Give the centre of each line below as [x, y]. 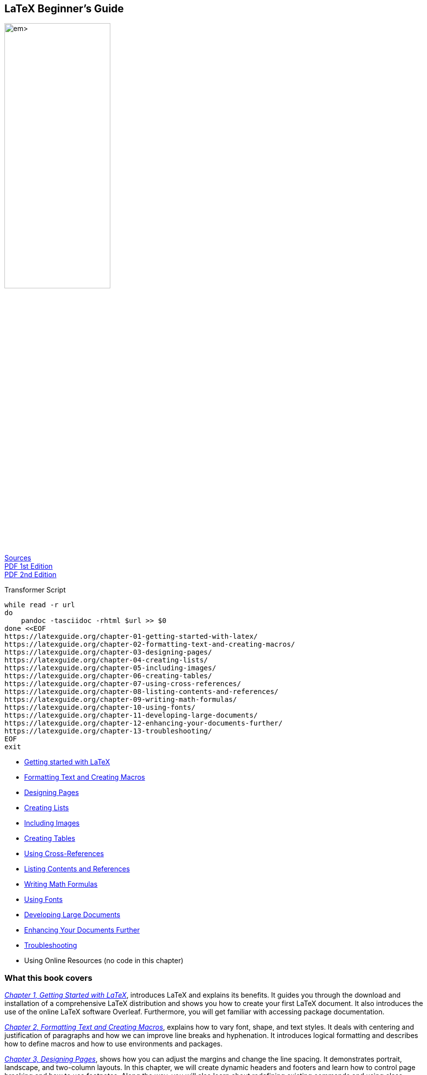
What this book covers [49, 978]
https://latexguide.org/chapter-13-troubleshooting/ [108, 731]
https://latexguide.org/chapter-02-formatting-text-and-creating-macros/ [150, 644]
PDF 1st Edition [29, 566]
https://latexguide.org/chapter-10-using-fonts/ [100, 708]
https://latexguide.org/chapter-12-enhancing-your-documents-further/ [144, 723]
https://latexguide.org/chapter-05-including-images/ [110, 668]
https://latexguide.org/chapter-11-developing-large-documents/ [131, 715]
